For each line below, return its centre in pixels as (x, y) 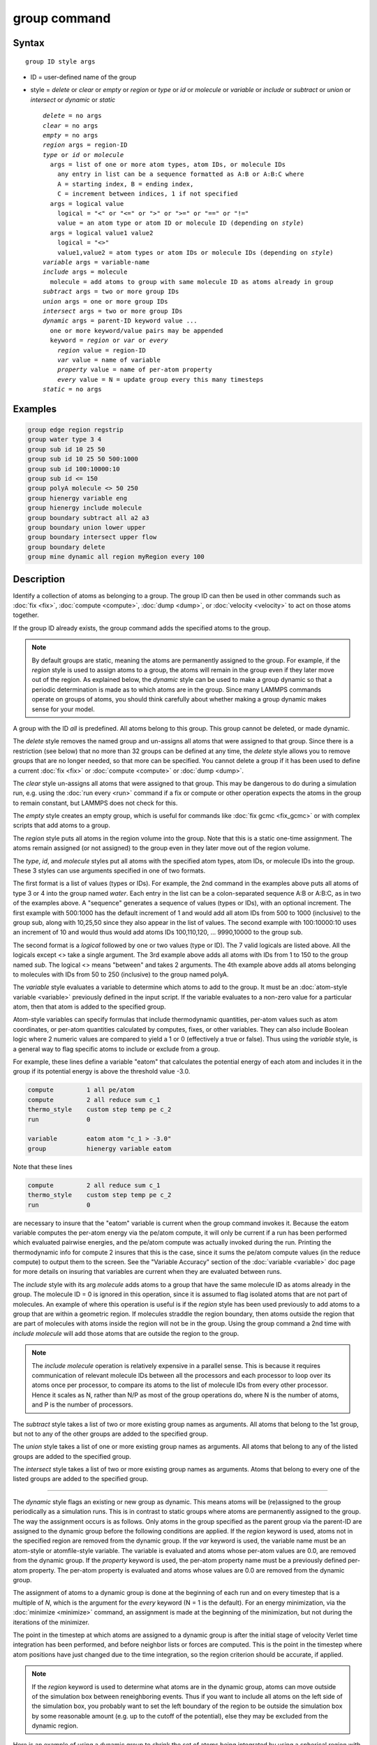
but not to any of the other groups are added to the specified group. (111, 1434)
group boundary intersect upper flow (92, 537)
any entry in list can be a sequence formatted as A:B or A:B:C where (180, 174)
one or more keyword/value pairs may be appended (136, 331)
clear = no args (71, 125)
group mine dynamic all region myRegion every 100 (116, 557)
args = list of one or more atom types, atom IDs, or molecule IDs (168, 165)
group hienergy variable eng (77, 498)
